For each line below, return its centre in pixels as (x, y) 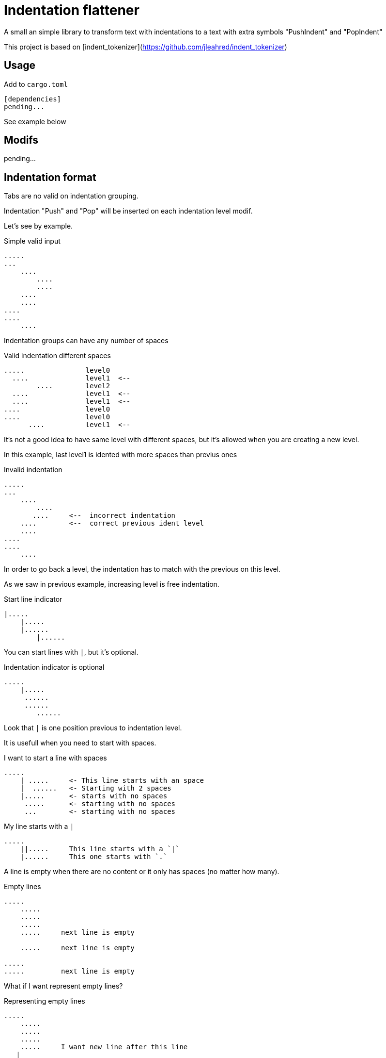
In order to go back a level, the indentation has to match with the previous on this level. (142, 569)
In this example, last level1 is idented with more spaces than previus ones (121, 455)
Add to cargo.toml (36, 84)
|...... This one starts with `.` (94, 857)
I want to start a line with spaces (55, 758)
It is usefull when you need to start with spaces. (80, 743)
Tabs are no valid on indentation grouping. (71, 196)
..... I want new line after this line (104, 1047)
